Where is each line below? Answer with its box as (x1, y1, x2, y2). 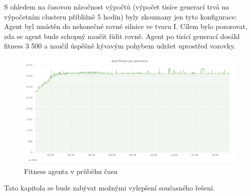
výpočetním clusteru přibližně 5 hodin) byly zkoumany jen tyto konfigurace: (4, 11, 237, 21)
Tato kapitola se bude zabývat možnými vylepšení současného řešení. (4, 182, 215, 193)
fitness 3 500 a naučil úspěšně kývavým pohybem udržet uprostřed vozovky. (4, 40, 236, 51)
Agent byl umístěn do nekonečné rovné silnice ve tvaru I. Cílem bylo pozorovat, (4, 21, 247, 31)
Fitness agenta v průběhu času (24, 165, 117, 176)
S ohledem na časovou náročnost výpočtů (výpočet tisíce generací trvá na (4, 1, 229, 11)
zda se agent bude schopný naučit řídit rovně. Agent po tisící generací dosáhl (4, 30, 240, 41)
